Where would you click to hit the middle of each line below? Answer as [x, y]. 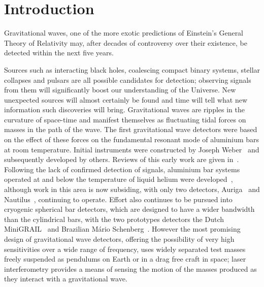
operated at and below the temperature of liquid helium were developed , [119, 179]
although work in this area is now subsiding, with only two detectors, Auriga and [132, 189]
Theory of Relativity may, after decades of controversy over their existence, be [126, 42]
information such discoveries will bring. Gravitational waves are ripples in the [125, 109]
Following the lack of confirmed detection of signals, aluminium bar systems [122, 169]
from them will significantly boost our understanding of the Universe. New [120, 90]
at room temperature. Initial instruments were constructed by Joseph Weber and [132, 149]
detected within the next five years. [59, 53]
